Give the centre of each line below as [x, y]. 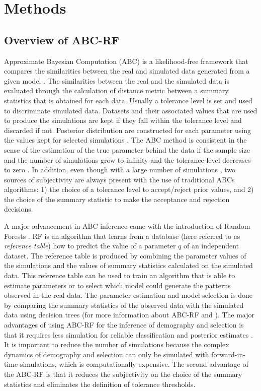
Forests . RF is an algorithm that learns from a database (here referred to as [122, 236]
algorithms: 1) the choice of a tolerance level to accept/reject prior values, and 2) [129, 189]
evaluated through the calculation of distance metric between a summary [116, 90]
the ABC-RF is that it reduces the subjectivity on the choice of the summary [123, 374]
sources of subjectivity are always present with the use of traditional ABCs [119, 179]
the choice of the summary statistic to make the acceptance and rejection [117, 199]
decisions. [19, 209]
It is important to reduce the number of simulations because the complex [117, 344]
